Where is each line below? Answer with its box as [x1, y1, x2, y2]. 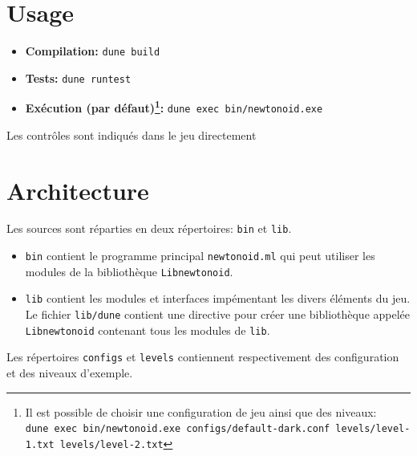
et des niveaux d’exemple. [6, 364, 133, 381]
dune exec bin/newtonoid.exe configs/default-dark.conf [25, 423, 330, 435]
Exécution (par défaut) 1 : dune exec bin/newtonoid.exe [25, 97, 323, 116]
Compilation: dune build [25, 43, 160, 59]
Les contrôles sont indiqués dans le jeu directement [6, 126, 257, 143]
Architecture [6, 173, 149, 206]
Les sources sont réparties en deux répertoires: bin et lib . [6, 220, 292, 237]
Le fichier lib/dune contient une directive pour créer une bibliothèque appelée [25, 306, 411, 323]
